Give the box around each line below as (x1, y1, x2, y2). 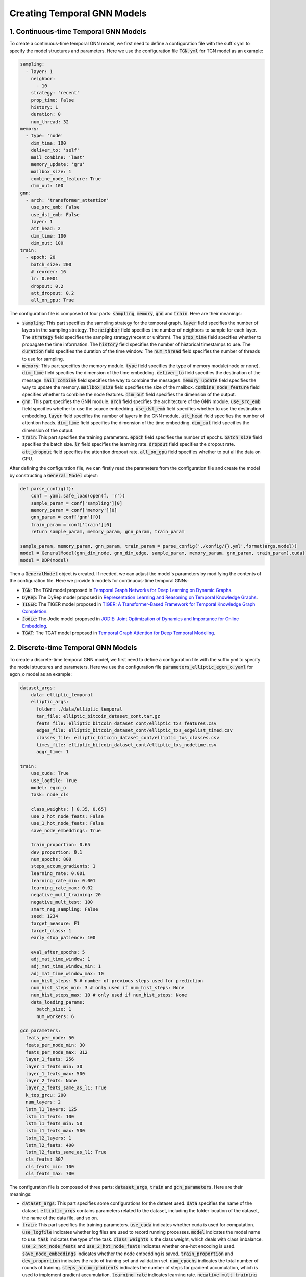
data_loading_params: (31, 999, 85, 1005)
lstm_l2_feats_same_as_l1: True (25, 1149, 107, 1155)
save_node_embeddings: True (31, 827, 101, 834)
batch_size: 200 (31, 262, 71, 268)
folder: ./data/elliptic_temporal (36, 706, 122, 712)
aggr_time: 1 (36, 749, 69, 755)
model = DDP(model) (20, 557, 69, 563)
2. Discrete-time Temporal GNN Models (9, 643, 137, 652)
